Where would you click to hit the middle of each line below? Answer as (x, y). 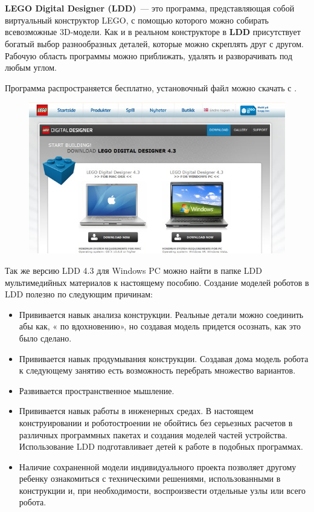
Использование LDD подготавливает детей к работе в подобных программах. (161, 446)
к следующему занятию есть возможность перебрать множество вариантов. (157, 370)
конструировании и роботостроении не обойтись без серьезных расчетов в (156, 422)
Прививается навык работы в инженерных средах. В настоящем (136, 411)
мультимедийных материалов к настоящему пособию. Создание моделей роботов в (157, 282)
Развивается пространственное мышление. (97, 390)
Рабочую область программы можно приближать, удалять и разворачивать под (149, 55)
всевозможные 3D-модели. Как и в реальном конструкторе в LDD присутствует (153, 32)
